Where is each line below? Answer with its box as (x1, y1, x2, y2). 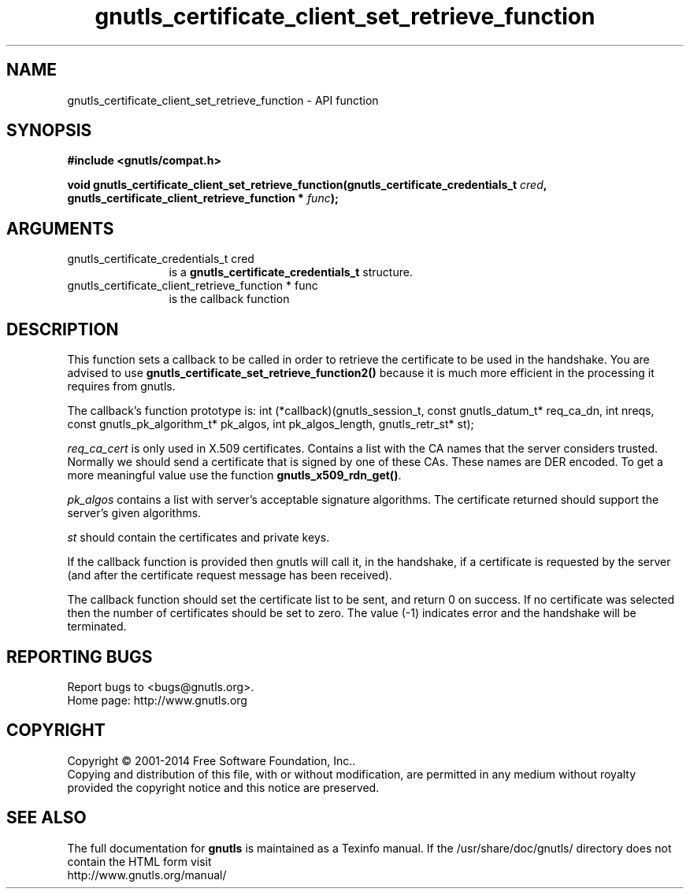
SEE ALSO (6, 808, 87, 828)
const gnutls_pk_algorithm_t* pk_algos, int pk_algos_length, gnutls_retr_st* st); (67, 417, 474, 431)
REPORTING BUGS (6, 646, 153, 667)
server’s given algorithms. (67, 506, 202, 520)
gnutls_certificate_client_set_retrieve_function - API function (67, 93, 379, 107)
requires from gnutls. (67, 379, 176, 394)
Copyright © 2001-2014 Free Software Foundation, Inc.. (67, 753, 356, 767)
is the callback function (169, 292, 290, 306)
